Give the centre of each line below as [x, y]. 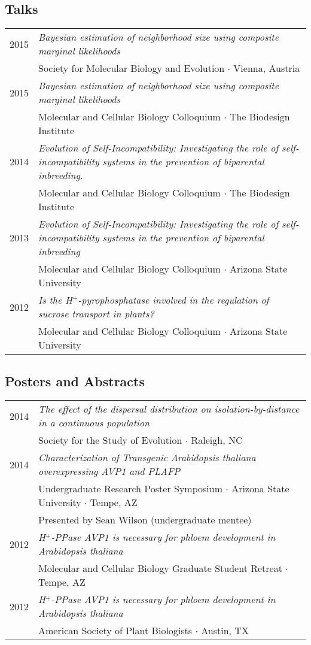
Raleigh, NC [217, 440]
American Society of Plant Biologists [115, 631]
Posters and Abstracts [75, 381]
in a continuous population [94, 423]
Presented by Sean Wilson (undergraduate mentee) [145, 520]
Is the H [55, 300]
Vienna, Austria [267, 68]
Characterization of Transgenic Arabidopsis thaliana [147, 458]
